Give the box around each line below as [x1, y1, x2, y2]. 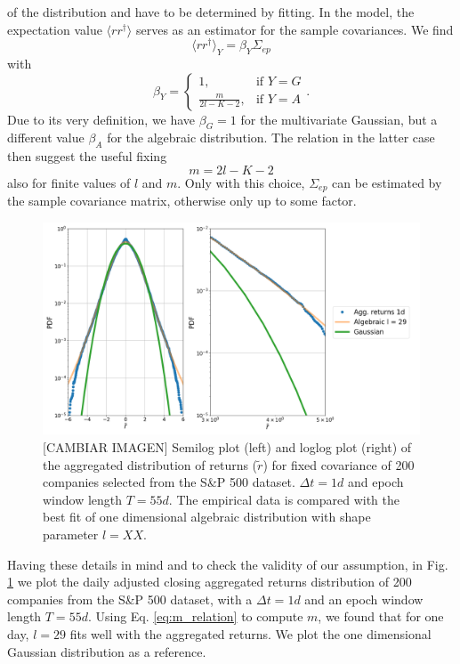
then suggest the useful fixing [7, 147, 167, 166]
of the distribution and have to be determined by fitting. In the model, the [7, 3, 415, 20]
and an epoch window [304, 589, 424, 608]
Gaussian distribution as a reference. [7, 642, 206, 660]
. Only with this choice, [177, 173, 305, 191]
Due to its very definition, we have [7, 109, 196, 128]
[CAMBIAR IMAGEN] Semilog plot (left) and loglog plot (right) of [43, 437, 412, 456]
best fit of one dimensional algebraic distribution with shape [43, 507, 371, 526]
